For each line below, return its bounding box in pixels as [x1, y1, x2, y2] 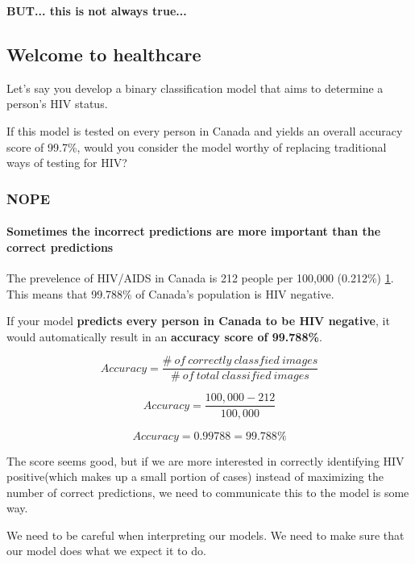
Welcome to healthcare [6, 41, 201, 66]
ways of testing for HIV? [6, 154, 127, 171]
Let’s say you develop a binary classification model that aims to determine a [6, 79, 384, 96]
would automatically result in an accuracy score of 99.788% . [6, 328, 322, 345]
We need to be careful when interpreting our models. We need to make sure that [6, 526, 405, 543]
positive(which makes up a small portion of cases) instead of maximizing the [6, 468, 384, 485]
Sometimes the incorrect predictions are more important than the [6, 223, 381, 240]
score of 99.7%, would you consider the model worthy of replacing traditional [6, 138, 387, 155]
